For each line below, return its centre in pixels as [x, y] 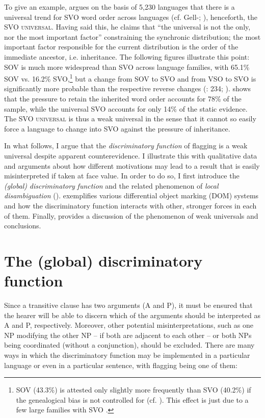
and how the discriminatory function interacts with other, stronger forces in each [130, 205]
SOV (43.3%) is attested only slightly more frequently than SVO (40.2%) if [134, 390]
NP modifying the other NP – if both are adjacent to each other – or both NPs [128, 335]
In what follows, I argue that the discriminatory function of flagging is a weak [126, 146]
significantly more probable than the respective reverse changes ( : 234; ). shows [128, 88]
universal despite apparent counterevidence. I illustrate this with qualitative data [131, 155]
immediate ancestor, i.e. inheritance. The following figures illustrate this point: [127, 56]
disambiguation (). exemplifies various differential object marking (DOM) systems [131, 195]
